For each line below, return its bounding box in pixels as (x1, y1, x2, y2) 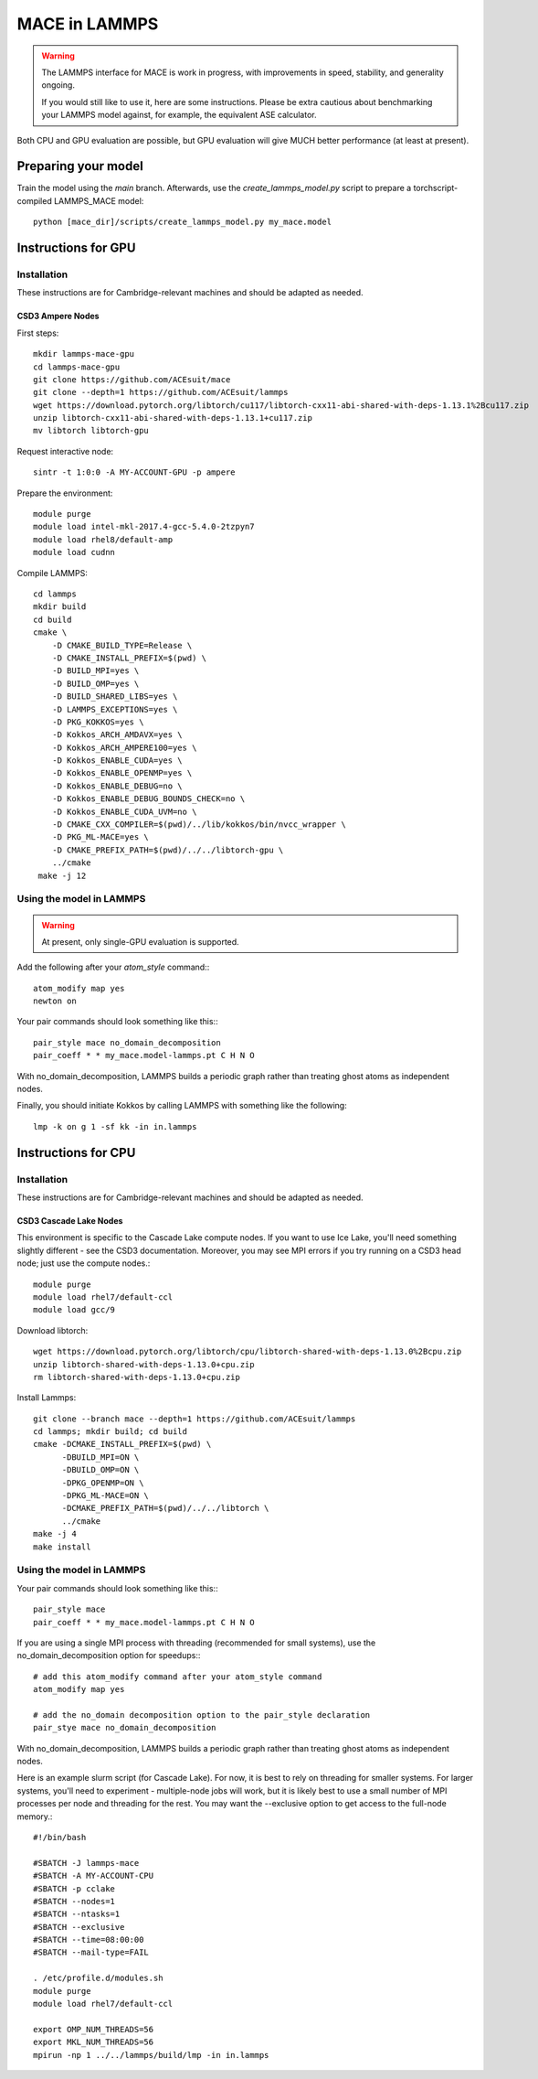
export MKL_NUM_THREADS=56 (33, 2037, 154, 2048)
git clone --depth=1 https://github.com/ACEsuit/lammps (33, 387, 289, 398)
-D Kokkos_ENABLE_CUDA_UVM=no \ (51, 806, 197, 817)
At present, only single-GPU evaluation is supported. (41, 936, 239, 947)
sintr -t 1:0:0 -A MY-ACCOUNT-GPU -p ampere (33, 467, 237, 477)
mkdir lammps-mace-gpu (33, 348, 135, 359)
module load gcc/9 (33, 1304, 116, 1315)
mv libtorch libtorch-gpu (33, 425, 150, 436)
